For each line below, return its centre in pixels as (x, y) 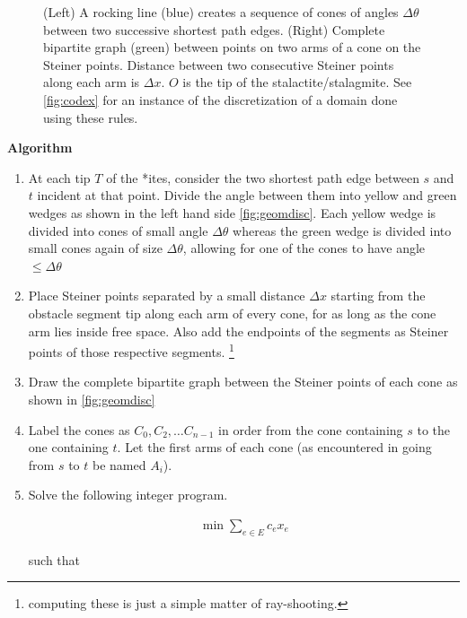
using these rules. (91, 117)
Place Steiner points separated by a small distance (167, 296)
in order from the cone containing (311, 429)
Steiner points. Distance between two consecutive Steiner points (219, 64)
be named (119, 464)
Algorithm (40, 148)
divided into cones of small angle (118, 230)
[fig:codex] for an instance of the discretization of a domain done (220, 99)
